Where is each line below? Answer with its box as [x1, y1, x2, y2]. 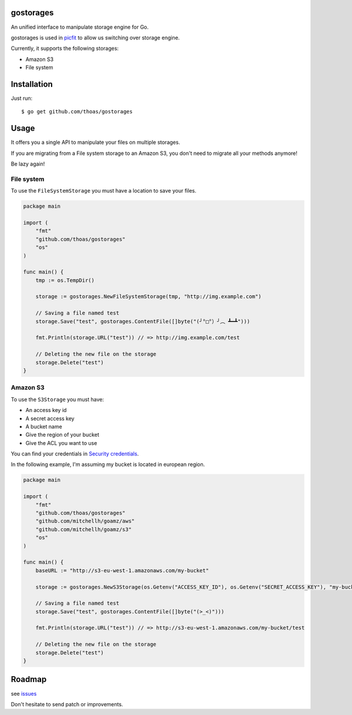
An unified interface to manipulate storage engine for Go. [11, 23, 149, 31]
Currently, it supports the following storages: [11, 45, 119, 52]
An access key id [25, 407, 67, 414]
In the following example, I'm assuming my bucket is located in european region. [11, 461, 205, 468]
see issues [11, 690, 37, 697]
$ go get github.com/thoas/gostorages [21, 109, 133, 115]
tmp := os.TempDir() [35, 276, 95, 284]
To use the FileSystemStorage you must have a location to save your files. [11, 187, 197, 194]
